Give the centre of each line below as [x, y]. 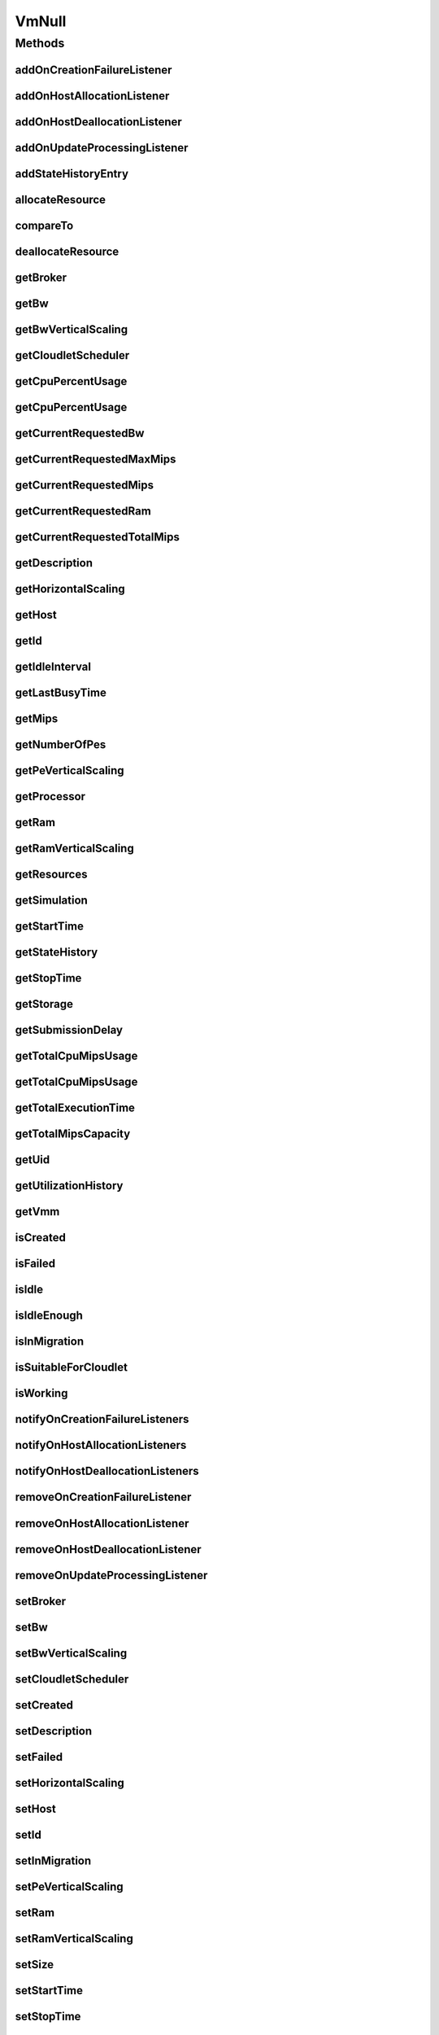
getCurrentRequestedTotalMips [98, 537]
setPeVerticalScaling [69, 1886]
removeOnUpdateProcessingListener [111, 1575]
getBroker [41, 277]
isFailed [35, 1264]
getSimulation [52, 901]
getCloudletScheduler [72, 355]
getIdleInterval [53, 666]
